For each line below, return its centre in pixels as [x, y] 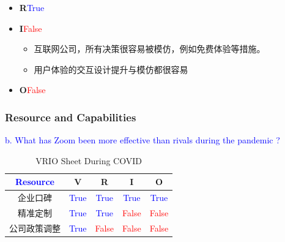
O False [32, 90]
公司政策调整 [35, 228]
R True [32, 7]
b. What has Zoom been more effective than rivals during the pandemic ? [142, 140]
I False [31, 28]
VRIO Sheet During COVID [89, 160]
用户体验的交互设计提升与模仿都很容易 [111, 69]
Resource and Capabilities [71, 117]
